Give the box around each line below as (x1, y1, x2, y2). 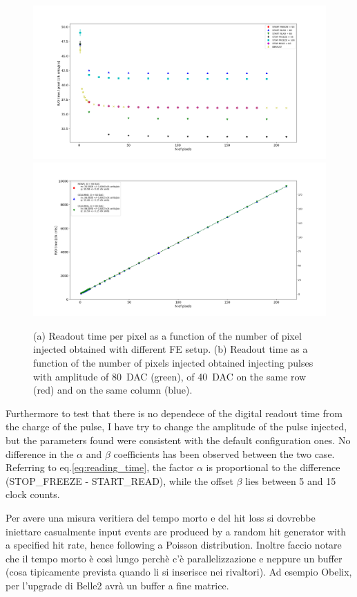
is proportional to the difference (206, 460, 340, 475)
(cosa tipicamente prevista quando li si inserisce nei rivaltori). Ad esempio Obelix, (6, 564, 352, 579)
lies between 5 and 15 (245, 473, 336, 488)
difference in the (6, 446, 74, 461)
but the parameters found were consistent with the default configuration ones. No (6, 433, 351, 448)
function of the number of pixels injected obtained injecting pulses (33, 356, 313, 370)
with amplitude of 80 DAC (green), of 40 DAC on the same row (33, 369, 307, 383)
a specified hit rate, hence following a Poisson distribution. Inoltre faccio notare (6, 538, 342, 552)
